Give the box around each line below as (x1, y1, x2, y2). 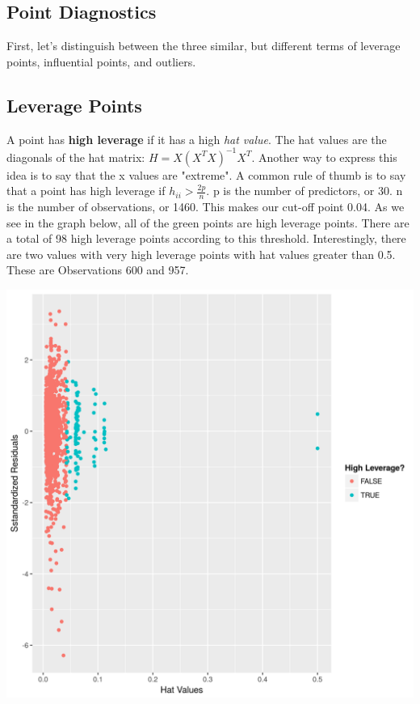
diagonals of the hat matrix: (6, 148, 145, 165)
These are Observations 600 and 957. (6, 261, 189, 278)
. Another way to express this (251, 148, 397, 165)
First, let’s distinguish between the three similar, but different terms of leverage (6, 37, 401, 54)
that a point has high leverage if (6, 182, 166, 199)
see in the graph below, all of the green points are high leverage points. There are (6, 214, 409, 231)
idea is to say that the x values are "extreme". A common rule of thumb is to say (6, 166, 406, 183)
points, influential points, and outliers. (6, 53, 196, 70)
